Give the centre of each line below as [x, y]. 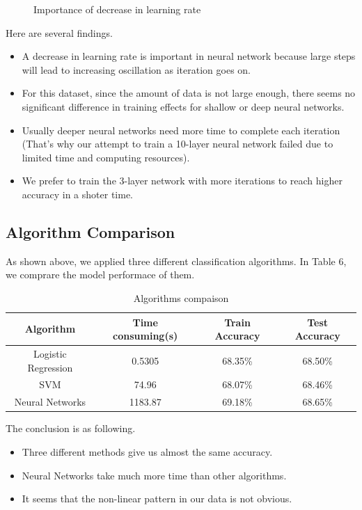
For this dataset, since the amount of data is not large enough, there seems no [189, 93]
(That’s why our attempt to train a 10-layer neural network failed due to [178, 144]
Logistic [50, 353]
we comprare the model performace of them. [100, 274]
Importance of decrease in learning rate [117, 9]
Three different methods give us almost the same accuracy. [147, 451]
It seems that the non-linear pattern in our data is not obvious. [157, 499]
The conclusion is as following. [71, 428]
